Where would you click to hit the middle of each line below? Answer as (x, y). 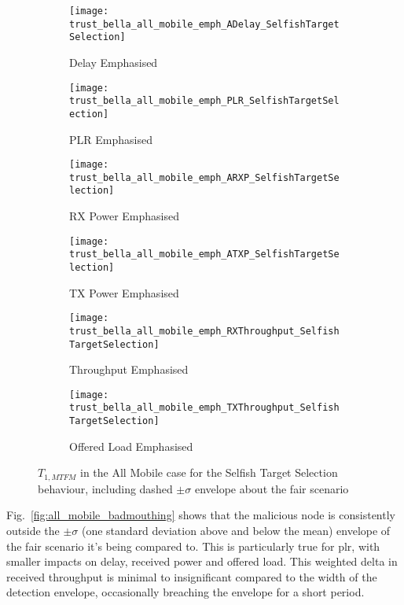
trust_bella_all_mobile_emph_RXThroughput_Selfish (204, 331)
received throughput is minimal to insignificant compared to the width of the (192, 576)
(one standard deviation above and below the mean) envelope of (236, 531)
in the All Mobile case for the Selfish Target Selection (209, 472)
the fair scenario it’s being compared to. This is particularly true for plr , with (193, 546)
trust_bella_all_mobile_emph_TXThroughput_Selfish (204, 408)
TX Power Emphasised (124, 292)
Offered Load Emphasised (131, 446)
